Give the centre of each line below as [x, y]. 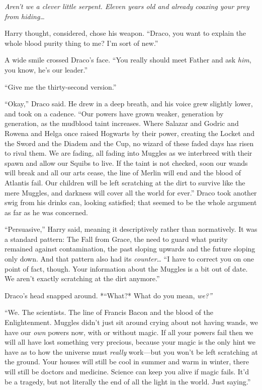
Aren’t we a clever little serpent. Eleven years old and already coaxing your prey [127, 6]
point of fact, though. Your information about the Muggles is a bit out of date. [126, 268]
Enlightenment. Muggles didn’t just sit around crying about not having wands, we [131, 322]
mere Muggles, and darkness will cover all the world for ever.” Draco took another [131, 192]
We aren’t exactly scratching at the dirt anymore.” [82, 278]
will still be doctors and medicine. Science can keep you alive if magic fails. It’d [127, 371]
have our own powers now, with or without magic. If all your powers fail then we [129, 332]
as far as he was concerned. [46, 212]
